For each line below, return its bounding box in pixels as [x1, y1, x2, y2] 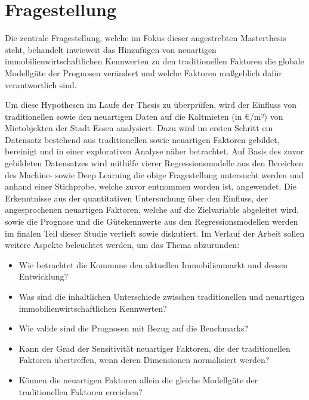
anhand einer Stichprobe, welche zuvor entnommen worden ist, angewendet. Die [5, 180, 296, 193]
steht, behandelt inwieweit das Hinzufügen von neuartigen [5, 43, 217, 55]
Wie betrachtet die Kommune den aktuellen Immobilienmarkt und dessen [18, 258, 288, 271]
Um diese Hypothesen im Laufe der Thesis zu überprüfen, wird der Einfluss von [5, 98, 297, 111]
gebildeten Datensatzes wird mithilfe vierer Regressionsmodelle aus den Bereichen [5, 157, 304, 169]
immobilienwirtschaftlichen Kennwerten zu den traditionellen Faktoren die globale [5, 55, 304, 67]
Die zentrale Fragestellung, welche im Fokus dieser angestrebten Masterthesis [5, 32, 286, 44]
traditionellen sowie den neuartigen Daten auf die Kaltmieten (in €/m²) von [5, 110, 283, 122]
